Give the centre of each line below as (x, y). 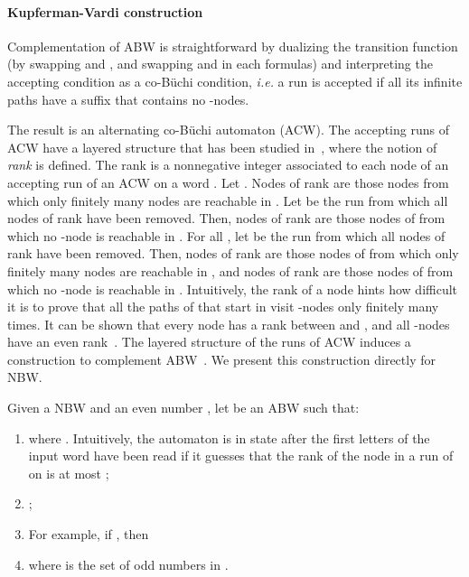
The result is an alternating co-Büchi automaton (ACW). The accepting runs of (228, 130)
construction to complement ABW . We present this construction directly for (221, 359)
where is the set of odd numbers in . (128, 564)
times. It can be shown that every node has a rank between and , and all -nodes (229, 324)
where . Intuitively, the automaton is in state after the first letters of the (229, 437)
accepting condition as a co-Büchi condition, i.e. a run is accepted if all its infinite (235, 81)
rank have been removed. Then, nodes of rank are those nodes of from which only (233, 253)
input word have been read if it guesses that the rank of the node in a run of (241, 456)
